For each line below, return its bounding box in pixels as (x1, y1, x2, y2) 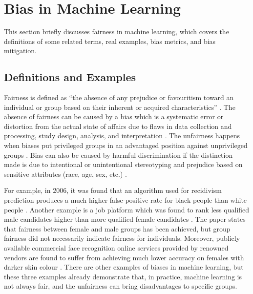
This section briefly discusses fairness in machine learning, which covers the (4, 26, 229, 37)
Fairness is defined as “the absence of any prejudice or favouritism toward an (4, 92, 234, 103)
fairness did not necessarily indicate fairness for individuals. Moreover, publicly (4, 233, 240, 243)
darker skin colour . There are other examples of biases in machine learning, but (4, 262, 244, 272)
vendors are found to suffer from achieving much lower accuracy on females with (4, 252, 244, 262)
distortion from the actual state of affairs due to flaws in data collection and (4, 121, 232, 131)
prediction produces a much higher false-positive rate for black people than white (4, 195, 247, 205)
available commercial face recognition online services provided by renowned (4, 243, 229, 253)
